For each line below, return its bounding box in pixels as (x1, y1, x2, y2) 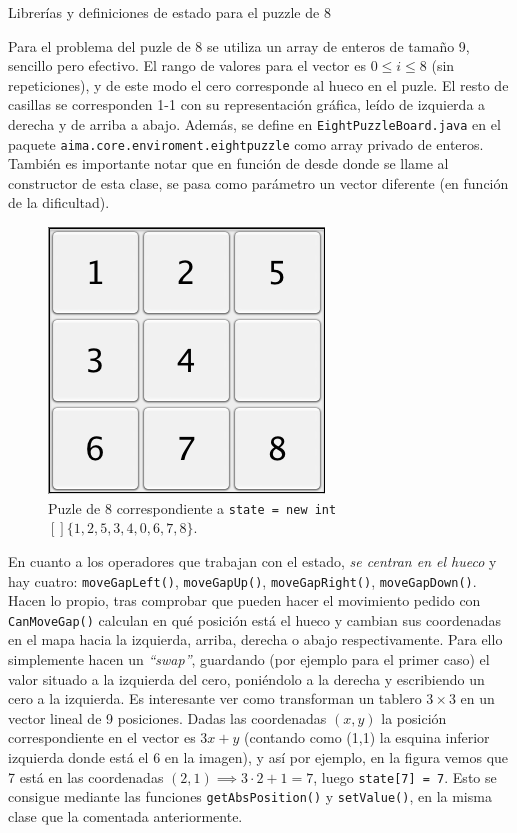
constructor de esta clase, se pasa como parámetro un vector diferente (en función (8, 172, 509, 193)
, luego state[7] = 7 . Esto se (313, 766, 497, 787)
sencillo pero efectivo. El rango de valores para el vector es (8, 55, 366, 76)
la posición (381, 707, 447, 728)
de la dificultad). (8, 192, 110, 213)
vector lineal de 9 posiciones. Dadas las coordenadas (8, 707, 327, 728)
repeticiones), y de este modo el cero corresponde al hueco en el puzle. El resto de (8, 74, 509, 95)
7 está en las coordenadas (8, 766, 164, 787)
